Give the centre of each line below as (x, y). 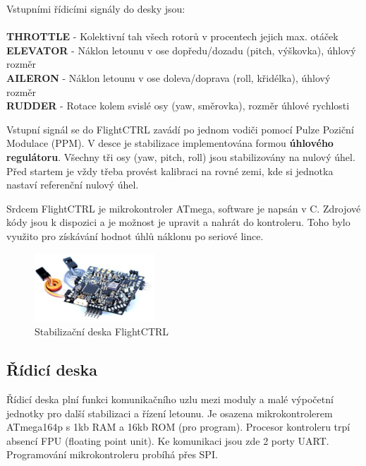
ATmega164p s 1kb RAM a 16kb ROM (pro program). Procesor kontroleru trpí (178, 427)
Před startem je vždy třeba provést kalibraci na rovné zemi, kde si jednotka (170, 171)
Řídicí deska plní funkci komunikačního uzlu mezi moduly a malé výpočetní (170, 399)
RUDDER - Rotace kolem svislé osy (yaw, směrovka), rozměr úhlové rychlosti (178, 106)
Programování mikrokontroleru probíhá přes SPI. (112, 454)
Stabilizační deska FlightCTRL (102, 331)
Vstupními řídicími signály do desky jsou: (96, 8)
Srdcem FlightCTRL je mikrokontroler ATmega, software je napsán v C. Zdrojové (184, 208)
